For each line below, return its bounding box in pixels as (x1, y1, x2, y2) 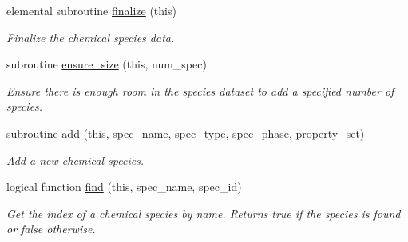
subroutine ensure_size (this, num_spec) (6, 56, 207, 72)
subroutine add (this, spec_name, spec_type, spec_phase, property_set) (6, 124, 365, 141)
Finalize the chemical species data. (6, 29, 175, 45)
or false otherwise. (6, 221, 96, 237)
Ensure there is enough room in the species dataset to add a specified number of (6, 82, 394, 99)
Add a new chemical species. (6, 151, 145, 168)
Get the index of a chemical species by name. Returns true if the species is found (6, 205, 401, 221)
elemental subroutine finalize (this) (6, 2, 176, 18)
